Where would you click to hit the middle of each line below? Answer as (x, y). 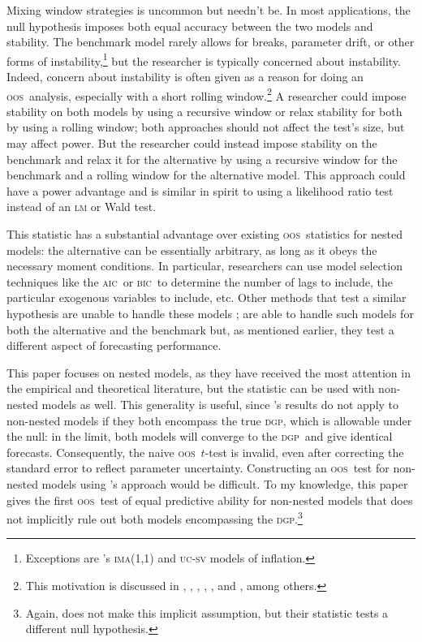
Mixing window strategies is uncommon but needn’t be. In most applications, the (209, 10)
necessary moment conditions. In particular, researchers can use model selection (205, 266)
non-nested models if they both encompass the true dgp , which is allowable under (209, 420)
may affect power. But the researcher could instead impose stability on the (192, 143)
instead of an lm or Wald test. (82, 207)
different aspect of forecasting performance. (114, 345)
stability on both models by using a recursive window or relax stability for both (205, 111)
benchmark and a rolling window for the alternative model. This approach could (206, 175)
